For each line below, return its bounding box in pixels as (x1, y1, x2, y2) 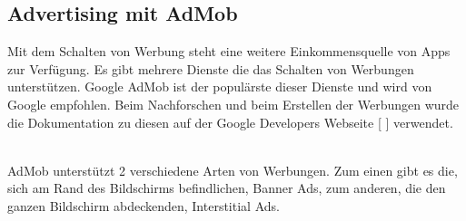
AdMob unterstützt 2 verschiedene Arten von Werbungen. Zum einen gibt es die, (7, 160, 458, 179)
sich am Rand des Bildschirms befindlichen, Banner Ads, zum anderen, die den (7, 178, 446, 197)
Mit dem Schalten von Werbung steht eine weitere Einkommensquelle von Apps (7, 42, 451, 61)
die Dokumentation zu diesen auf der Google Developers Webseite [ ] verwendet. (7, 112, 453, 131)
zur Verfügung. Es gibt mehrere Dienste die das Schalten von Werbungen (7, 59, 414, 78)
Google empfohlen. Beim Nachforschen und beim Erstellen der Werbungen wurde (7, 94, 460, 113)
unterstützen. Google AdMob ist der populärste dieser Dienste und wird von (7, 77, 432, 96)
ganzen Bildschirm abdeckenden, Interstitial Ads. (7, 196, 280, 215)
